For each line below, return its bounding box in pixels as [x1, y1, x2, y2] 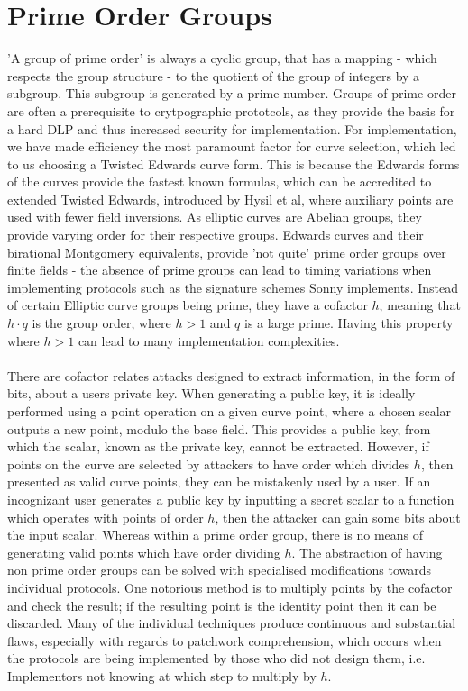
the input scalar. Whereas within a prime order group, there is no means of [7, 525, 424, 544]
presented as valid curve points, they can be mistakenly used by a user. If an [7, 472, 431, 491]
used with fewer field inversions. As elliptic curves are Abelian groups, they [7, 207, 422, 226]
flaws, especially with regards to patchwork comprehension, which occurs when [7, 631, 442, 650]
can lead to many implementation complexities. [78, 331, 340, 350]
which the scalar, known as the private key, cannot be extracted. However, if [7, 437, 429, 456]
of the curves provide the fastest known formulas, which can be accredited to [7, 172, 432, 191]
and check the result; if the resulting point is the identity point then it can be [7, 596, 436, 614]
